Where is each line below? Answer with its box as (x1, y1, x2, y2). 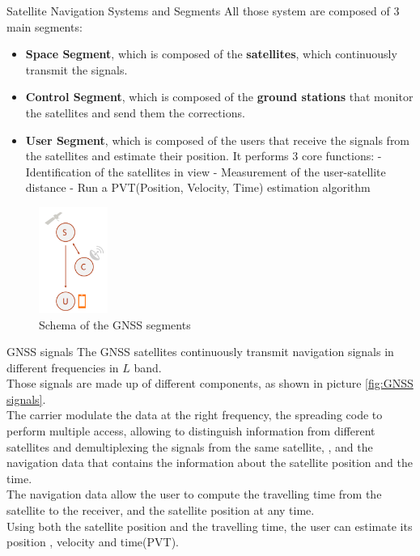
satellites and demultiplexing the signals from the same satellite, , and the (6, 438, 373, 455)
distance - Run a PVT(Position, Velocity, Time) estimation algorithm (25, 179, 371, 196)
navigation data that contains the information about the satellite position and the (6, 454, 413, 471)
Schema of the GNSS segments (39, 316, 191, 333)
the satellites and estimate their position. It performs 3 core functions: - (25, 147, 382, 164)
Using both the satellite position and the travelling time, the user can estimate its (6, 517, 413, 534)
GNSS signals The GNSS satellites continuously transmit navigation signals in (6, 343, 394, 360)
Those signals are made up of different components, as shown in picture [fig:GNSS (6, 375, 414, 392)
